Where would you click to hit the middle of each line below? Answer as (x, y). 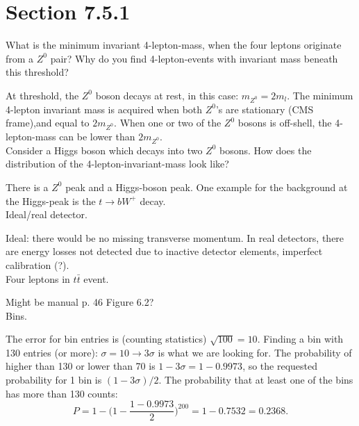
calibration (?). (37, 264)
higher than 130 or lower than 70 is (81, 366)
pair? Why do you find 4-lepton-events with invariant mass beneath (194, 58)
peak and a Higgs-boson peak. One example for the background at (207, 187)
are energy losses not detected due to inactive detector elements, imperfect (164, 251)
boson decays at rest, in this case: (167, 95)
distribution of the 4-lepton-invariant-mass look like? (117, 164)
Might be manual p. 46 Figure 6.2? (80, 302)
